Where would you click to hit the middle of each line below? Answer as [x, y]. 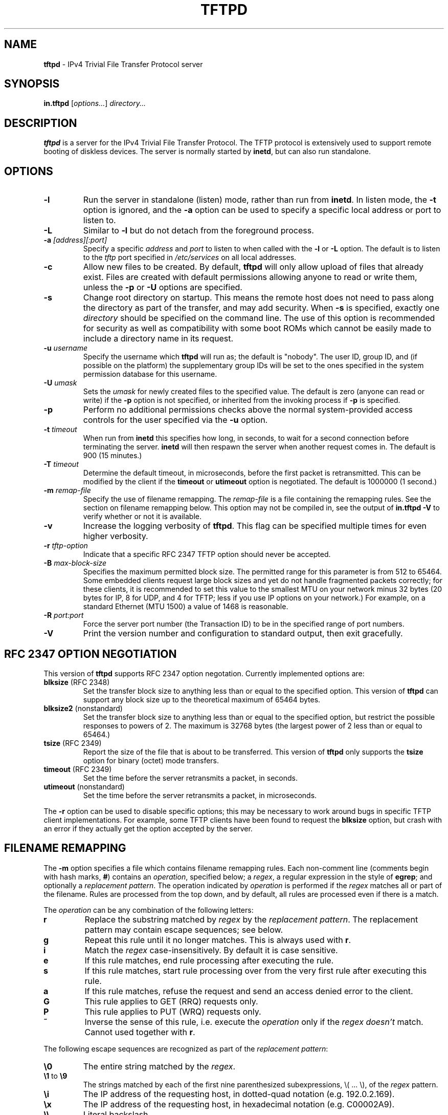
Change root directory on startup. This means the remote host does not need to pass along [259, 298]
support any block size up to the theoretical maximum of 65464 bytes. [202, 699]
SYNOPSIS [32, 84]
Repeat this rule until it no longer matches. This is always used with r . [218, 940]
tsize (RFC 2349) [73, 743]
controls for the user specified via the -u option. [175, 420]
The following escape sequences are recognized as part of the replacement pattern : [186, 1048]
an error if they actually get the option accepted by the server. [148, 828]
